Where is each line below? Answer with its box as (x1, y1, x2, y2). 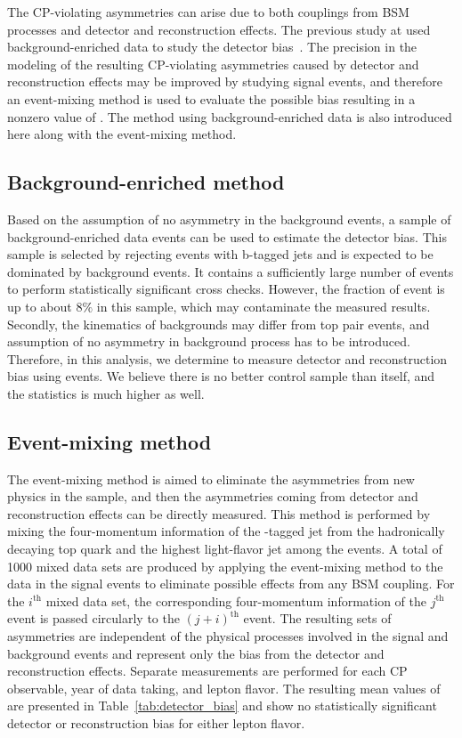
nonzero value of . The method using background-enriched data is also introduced (7, 107, 452, 126)
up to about (7, 296, 72, 315)
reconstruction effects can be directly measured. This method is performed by (7, 504, 431, 523)
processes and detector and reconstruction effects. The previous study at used (7, 20, 431, 38)
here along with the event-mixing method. (7, 125, 237, 143)
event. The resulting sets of (243, 609, 392, 628)
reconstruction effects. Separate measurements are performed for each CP (7, 661, 408, 680)
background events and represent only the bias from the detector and (7, 644, 385, 662)
